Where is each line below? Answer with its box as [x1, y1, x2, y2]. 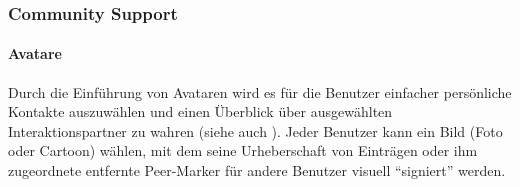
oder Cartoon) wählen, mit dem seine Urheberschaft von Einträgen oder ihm [8, 140, 478, 161]
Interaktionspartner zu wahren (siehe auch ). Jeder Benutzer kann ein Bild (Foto [8, 120, 503, 141]
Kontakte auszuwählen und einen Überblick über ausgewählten [8, 101, 393, 122]
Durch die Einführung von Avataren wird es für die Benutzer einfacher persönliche [8, 81, 512, 102]
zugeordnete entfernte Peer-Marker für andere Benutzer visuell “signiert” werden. [8, 160, 506, 181]
